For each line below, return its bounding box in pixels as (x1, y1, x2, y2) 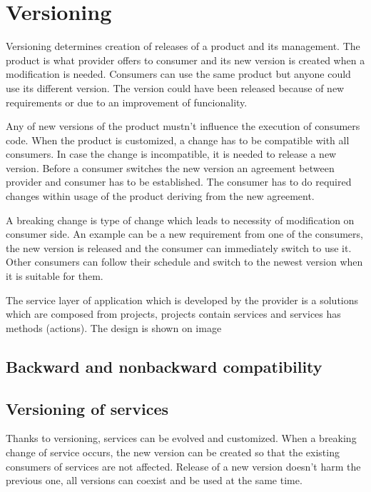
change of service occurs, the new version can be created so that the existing (6, 444, 340, 459)
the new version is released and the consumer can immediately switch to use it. (6, 240, 352, 255)
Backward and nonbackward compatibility (6, 355, 322, 377)
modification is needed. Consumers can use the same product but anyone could (6, 66, 351, 81)
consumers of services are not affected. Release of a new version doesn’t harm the (6, 458, 361, 473)
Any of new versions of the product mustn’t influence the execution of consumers (6, 119, 360, 134)
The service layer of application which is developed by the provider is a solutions (6, 292, 359, 307)
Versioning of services (6, 397, 169, 419)
